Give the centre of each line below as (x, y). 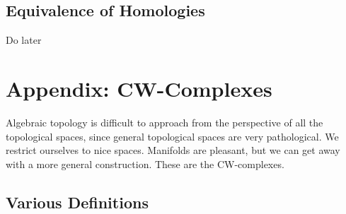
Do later (24, 40)
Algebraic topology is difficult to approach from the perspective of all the (165, 122)
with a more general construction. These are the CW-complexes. (145, 164)
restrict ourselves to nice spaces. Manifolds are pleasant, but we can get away (173, 150)
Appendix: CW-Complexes (139, 88)
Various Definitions (77, 202)
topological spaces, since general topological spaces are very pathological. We (172, 136)
